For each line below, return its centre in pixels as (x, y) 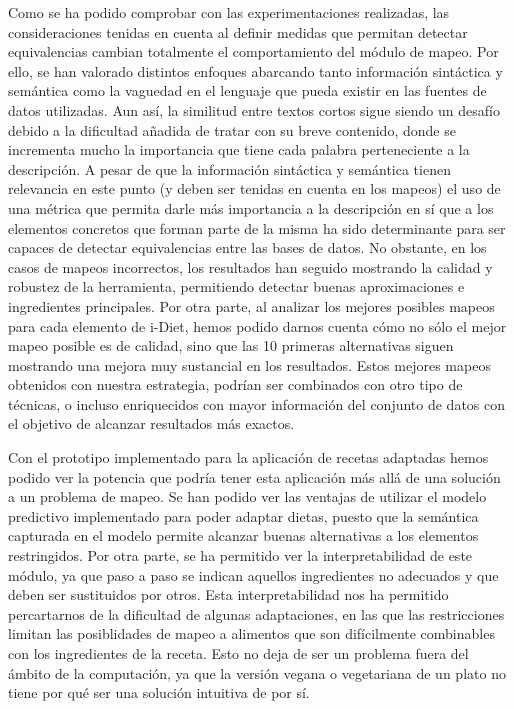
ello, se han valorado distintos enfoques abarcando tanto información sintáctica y (255, 70)
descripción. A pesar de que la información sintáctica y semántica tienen (229, 168)
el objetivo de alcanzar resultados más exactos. (151, 423)
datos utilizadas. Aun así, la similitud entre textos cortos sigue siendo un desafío (254, 109)
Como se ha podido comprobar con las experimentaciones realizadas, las (229, 12)
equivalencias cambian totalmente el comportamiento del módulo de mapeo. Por (253, 51)
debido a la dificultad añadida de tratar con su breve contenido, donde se (232, 129)
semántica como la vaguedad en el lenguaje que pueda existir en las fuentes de (247, 90)
